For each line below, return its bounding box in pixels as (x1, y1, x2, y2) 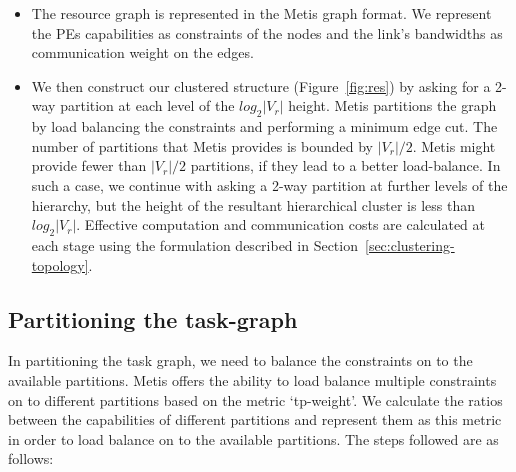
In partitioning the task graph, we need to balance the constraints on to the (8, 350, 473, 371)
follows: (8, 448, 54, 469)
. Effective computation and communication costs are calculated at (76, 214, 485, 235)
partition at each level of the (60, 95, 235, 116)
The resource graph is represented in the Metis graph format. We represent (31, 3, 492, 23)
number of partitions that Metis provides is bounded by (31, 135, 373, 156)
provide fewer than (31, 155, 147, 176)
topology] (31, 254, 89, 275)
